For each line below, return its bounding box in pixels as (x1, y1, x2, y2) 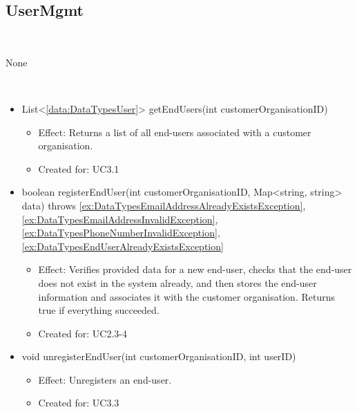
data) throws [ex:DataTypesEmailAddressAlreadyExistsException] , (21, 198, 306, 212)
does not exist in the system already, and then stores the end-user (38, 275, 317, 290)
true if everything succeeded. (38, 303, 160, 317)
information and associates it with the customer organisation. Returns (38, 289, 335, 303)
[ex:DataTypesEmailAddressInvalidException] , (21, 212, 218, 226)
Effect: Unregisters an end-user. (38, 372, 172, 386)
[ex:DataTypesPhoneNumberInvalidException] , (21, 225, 220, 240)
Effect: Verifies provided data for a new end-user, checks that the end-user (38, 262, 352, 277)
